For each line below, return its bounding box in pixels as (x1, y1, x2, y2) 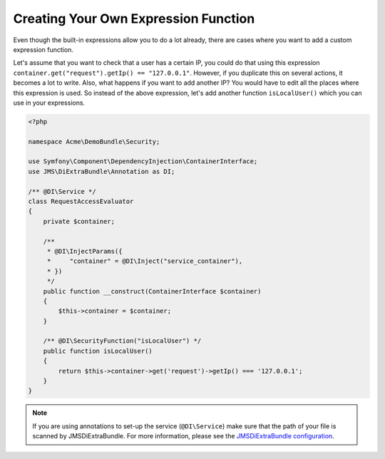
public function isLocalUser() (43, 346, 153, 355)
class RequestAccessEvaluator (28, 197, 134, 205)
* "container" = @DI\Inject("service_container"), (46, 257, 243, 265)
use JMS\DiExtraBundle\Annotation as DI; (28, 167, 175, 175)
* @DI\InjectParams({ (46, 247, 123, 255)
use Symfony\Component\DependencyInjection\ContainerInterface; (28, 158, 258, 165)
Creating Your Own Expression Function (13, 11, 255, 26)
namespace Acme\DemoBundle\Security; (28, 138, 160, 145)
